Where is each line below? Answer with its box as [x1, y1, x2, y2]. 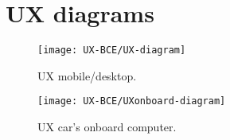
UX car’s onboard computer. [37, 119, 177, 135]
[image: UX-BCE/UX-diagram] [37, 45, 186, 56]
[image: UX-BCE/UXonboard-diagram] [37, 95, 226, 107]
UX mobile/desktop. [37, 67, 137, 84]
